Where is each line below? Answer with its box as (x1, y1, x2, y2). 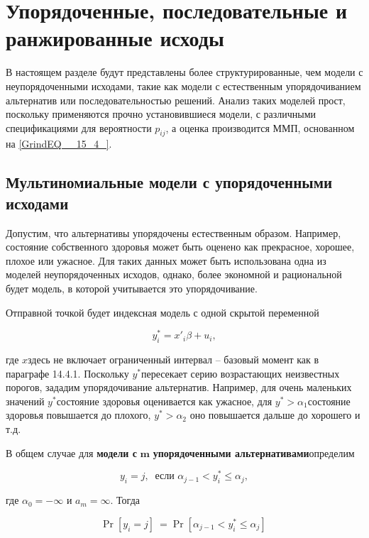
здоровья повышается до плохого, (6, 407, 151, 422)
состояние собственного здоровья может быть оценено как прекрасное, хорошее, (6, 239, 355, 254)
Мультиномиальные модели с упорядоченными (6, 171, 333, 193)
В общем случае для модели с (6, 445, 137, 460)
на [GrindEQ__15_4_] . (6, 136, 112, 151)
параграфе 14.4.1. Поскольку (6, 366, 129, 380)
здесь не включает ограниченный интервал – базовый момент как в (28, 352, 319, 367)
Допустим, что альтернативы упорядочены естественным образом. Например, (6, 225, 341, 240)
